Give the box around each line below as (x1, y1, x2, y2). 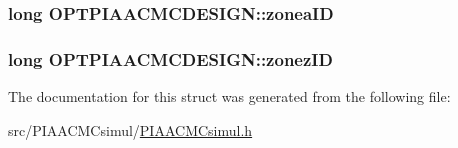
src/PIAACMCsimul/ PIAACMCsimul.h (8, 119, 253, 140)
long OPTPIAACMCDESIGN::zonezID (8, 46, 333, 71)
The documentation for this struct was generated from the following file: (8, 86, 451, 107)
